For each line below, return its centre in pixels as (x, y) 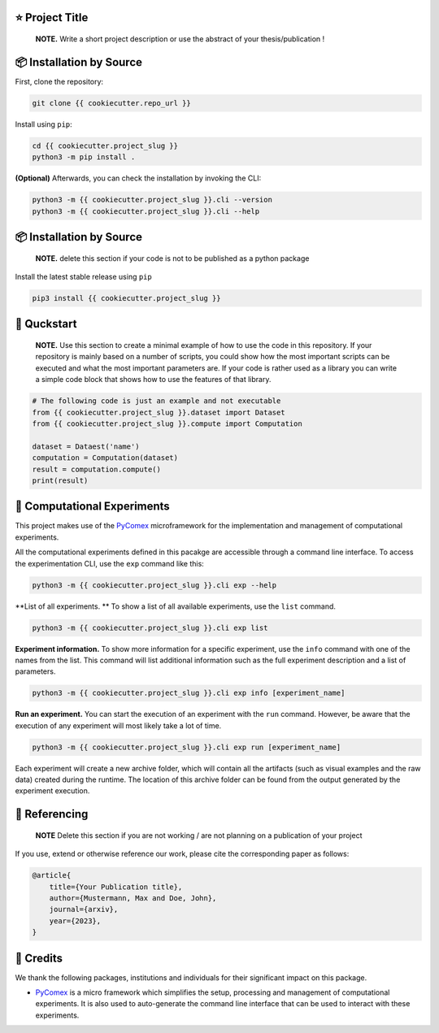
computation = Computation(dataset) (105, 458)
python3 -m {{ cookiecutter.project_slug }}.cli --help (146, 211)
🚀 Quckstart (46, 324)
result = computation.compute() (97, 469)
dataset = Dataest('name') (86, 446)
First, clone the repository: (59, 81)
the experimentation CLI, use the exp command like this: (110, 563)
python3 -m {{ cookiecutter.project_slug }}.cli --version (152, 200)
